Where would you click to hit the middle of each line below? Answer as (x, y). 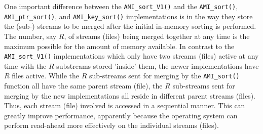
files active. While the (45, 76)
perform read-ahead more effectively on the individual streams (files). (111, 125)
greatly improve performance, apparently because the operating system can (121, 115)
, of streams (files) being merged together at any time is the (157, 36)
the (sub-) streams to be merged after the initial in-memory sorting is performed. (130, 26)
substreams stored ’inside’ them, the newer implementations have (158, 65)
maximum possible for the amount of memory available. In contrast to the (119, 46)
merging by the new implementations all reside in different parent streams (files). (130, 95)
